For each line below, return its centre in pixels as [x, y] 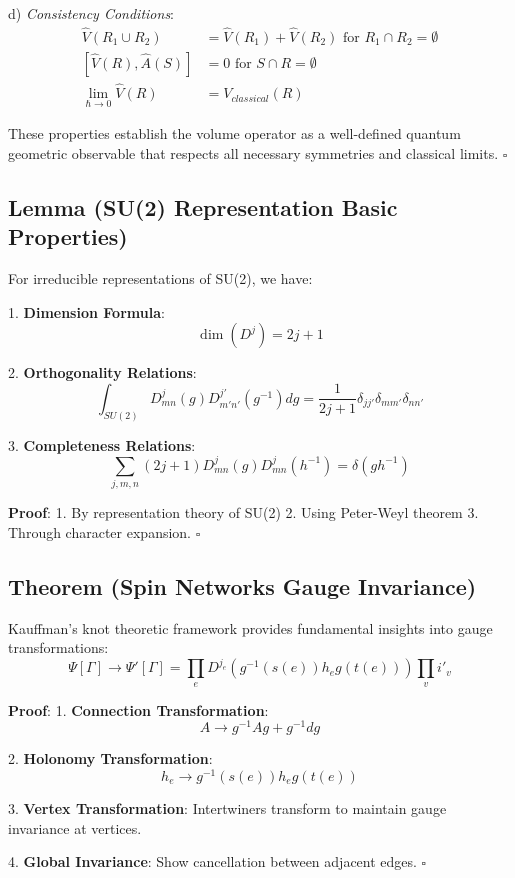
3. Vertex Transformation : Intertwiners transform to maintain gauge [227, 808]
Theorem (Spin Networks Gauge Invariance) [242, 585]
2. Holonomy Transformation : [110, 758]
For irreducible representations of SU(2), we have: [160, 278]
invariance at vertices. [75, 827]
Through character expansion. [99, 531]
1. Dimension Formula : [86, 311]
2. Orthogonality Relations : [102, 372]
